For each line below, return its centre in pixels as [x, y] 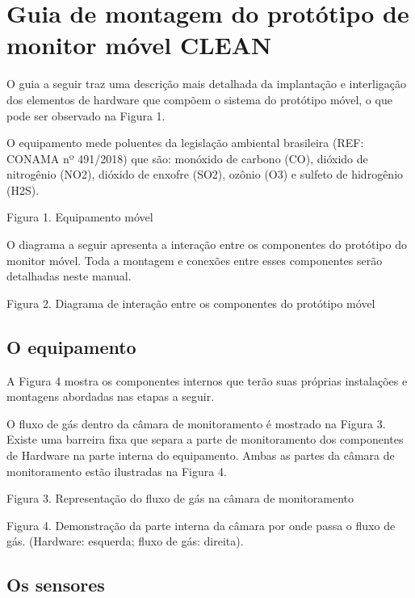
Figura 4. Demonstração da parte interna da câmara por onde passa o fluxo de [201, 525]
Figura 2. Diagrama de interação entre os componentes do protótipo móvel [191, 303]
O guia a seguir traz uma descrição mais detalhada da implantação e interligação [207, 84]
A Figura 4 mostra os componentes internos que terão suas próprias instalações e [207, 380]
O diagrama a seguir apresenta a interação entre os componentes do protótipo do [207, 244]
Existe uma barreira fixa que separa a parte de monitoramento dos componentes [205, 439]
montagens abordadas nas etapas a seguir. [111, 396]
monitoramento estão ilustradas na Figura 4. [117, 471]
